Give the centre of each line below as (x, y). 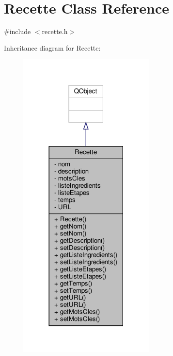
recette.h (55, 31)
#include (17, 31)
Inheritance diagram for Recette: (52, 47)
